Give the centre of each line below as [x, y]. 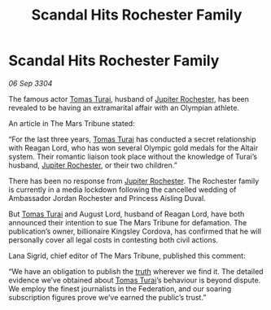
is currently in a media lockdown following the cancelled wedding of [122, 190]
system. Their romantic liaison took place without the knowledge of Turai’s [133, 156]
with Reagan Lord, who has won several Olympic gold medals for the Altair [133, 147]
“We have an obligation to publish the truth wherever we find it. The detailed [136, 271]
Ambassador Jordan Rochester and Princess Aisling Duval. [107, 198]
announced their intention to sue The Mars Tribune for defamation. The [128, 222]
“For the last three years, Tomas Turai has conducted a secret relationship [132, 139]
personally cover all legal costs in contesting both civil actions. [113, 240]
